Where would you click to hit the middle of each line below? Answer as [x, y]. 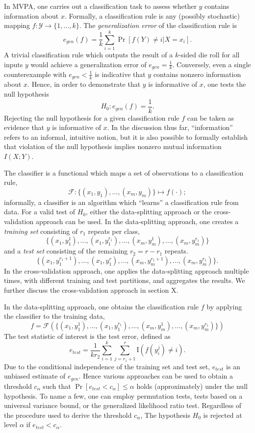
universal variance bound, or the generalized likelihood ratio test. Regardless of [123, 405]
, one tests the [225, 84]
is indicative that [120, 74]
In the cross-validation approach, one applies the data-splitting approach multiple [127, 270]
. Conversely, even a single [212, 64]
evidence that [24, 127]
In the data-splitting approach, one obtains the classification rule [102, 306]
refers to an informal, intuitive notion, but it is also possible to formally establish [126, 137]
